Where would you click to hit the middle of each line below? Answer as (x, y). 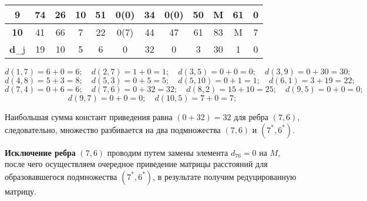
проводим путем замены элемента (168, 152)
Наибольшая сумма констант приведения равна (89, 117)
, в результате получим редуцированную (225, 176)
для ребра (251, 117)
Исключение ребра (40, 152)
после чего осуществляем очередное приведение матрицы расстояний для (136, 164)
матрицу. (21, 191)
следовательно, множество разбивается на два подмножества (113, 129)
